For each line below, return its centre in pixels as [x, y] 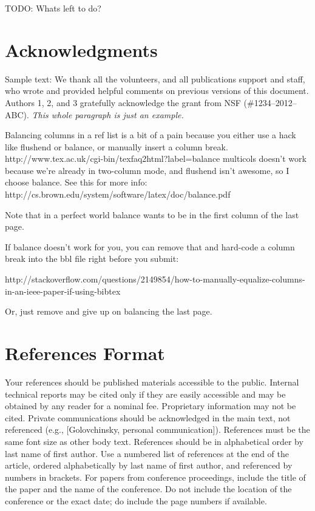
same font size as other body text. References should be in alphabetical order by [154, 441]
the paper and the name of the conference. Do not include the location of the [148, 489]
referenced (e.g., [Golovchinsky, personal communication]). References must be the [157, 429]
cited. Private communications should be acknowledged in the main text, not [148, 417]
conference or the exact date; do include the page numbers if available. [136, 500]
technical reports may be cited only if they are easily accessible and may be [145, 394]
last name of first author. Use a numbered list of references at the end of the [147, 453]
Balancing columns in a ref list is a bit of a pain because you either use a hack [151, 135]
